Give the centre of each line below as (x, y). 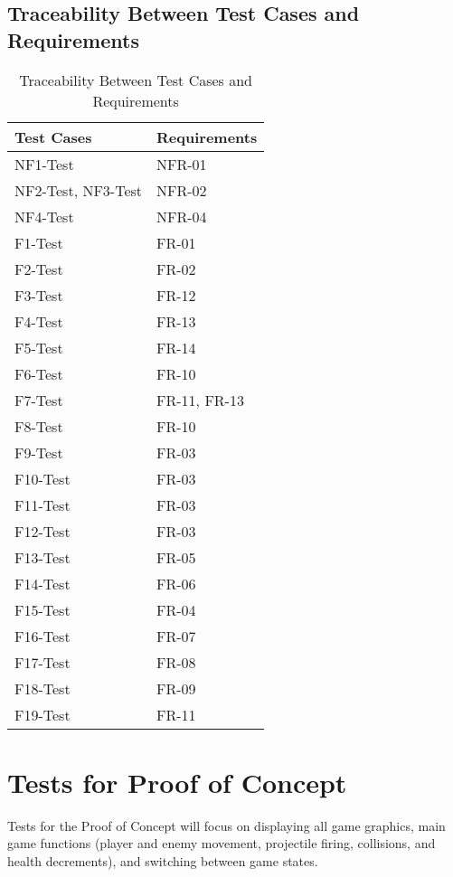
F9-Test (39, 452)
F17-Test (42, 662)
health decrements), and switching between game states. (163, 860)
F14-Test (42, 583)
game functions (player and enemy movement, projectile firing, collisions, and (222, 843)
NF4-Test (44, 216)
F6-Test (39, 373)
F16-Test (42, 636)
